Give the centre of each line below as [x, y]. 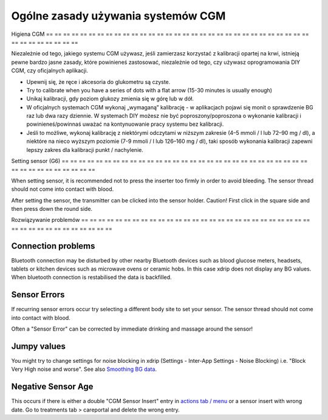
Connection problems [53, 246]
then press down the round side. [52, 208]
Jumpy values [39, 346]
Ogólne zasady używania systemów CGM [118, 16]
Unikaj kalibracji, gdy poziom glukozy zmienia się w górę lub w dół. [110, 99]
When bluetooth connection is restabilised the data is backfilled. [92, 277]
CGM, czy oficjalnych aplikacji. [50, 71]
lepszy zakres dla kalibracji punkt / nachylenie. [85, 150]
